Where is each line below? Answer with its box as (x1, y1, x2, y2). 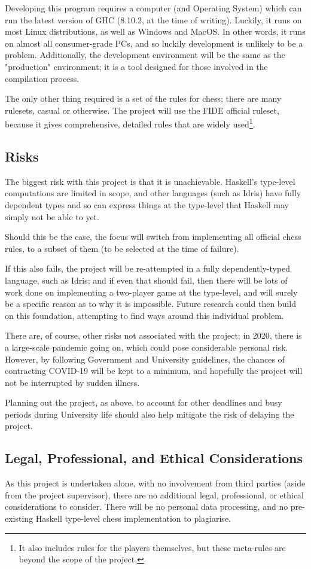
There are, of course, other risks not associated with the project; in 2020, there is (5, 329, 302, 342)
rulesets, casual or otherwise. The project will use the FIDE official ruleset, (5, 104, 279, 116)
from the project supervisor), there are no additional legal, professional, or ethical (5, 488, 304, 501)
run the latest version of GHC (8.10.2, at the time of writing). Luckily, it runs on (5, 13, 302, 26)
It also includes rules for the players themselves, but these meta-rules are (19, 541, 286, 553)
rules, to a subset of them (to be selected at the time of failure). (5, 242, 239, 254)
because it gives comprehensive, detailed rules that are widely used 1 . (5, 116, 255, 130)
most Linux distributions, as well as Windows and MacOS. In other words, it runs (5, 25, 306, 38)
